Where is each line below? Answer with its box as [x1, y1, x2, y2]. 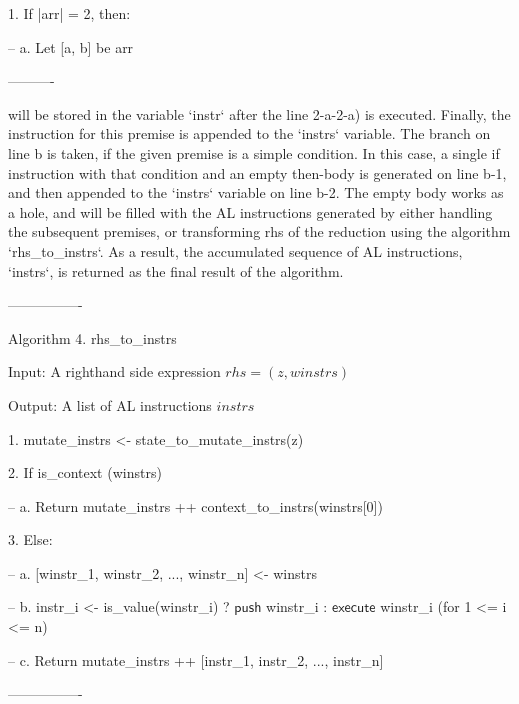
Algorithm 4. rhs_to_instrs [8, 327, 177, 348]
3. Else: [8, 529, 53, 550]
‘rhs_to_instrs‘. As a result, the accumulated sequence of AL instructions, [8, 240, 463, 261]
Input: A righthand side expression [8, 361, 221, 382]
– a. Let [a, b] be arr [8, 36, 134, 57]
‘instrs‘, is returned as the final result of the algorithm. [8, 260, 344, 281]
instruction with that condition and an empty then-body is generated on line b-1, [8, 162, 507, 183]
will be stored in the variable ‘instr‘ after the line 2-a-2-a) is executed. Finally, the [8, 103, 511, 124]
